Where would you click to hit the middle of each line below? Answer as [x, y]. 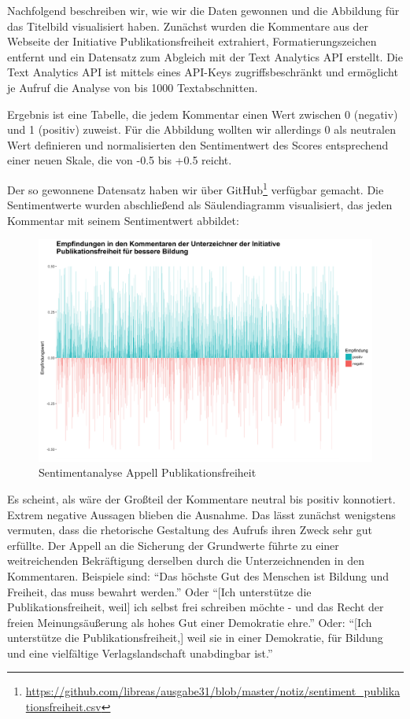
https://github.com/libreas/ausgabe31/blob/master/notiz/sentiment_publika [213, 691]
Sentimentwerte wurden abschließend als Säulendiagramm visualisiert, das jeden [200, 205]
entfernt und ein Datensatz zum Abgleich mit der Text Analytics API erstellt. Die [205, 56]
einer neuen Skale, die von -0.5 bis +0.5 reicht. [120, 160]
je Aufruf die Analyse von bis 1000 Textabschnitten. [133, 87]
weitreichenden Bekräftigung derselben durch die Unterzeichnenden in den [186, 560]
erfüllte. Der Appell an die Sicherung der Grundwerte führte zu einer [173, 545]
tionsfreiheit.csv [63, 707]
